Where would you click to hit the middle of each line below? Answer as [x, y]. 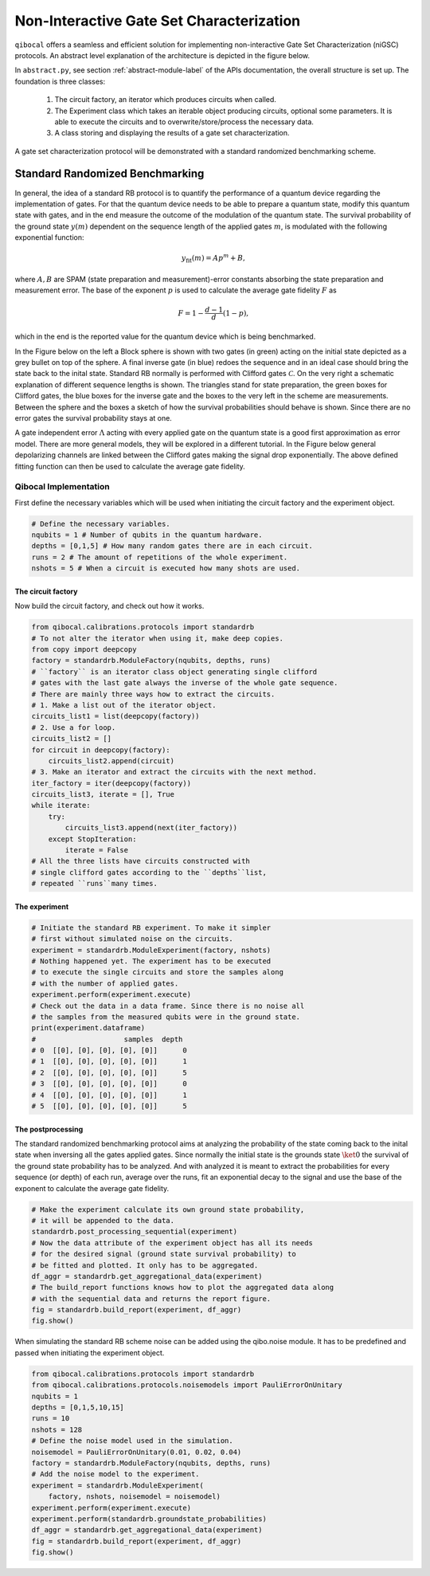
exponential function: [49, 237]
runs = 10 [51, 1419]
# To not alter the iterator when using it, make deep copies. [158, 638]
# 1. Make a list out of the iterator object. [124, 705]
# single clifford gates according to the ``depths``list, [149, 872]
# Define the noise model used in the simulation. [133, 1441]
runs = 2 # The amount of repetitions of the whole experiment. [160, 557]
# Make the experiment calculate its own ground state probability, [168, 1209]
